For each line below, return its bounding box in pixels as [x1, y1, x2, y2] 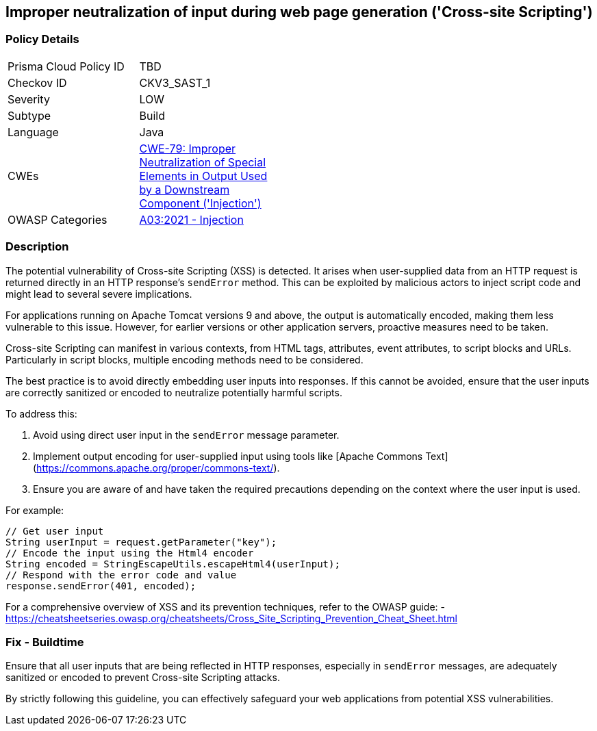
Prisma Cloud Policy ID [8, 59, 125, 73]
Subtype [8, 108, 51, 123]
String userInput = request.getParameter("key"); [5, 536, 277, 548]
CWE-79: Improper [139, 141, 236, 155]
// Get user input [5, 525, 104, 537]
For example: [5, 504, 64, 516]
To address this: [5, 407, 77, 420]
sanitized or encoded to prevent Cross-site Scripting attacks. [5, 671, 280, 684]
